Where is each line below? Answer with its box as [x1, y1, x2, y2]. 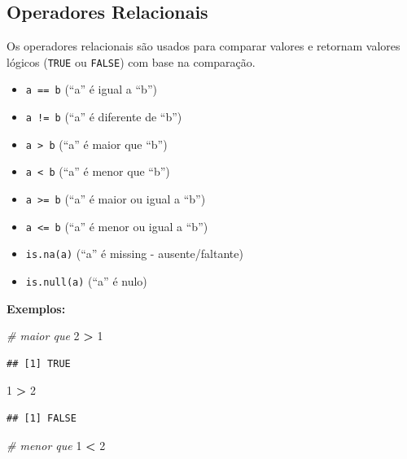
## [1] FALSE [7, 413, 77, 425]
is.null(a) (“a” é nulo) [25, 273, 147, 290]
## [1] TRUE [7, 357, 71, 369]
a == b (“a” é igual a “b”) [25, 81, 157, 98]
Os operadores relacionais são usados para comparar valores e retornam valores [7, 37, 400, 55]
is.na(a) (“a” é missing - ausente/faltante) [25, 245, 243, 262]
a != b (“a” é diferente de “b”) [25, 108, 182, 125]
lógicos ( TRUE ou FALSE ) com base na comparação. [7, 53, 256, 70]
